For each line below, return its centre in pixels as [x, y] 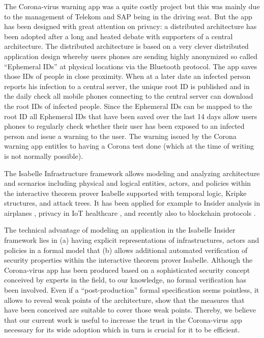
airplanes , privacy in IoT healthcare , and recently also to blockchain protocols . [130, 213]
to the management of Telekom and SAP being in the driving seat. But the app [128, 16]
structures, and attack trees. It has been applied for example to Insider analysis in [132, 203]
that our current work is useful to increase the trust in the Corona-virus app [123, 319]
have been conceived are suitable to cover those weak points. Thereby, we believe [130, 310]
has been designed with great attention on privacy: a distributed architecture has [130, 26]
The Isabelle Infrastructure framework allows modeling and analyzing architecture [132, 173]
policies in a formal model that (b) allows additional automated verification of [126, 250]
